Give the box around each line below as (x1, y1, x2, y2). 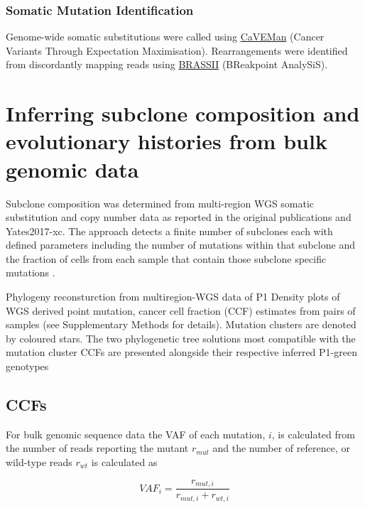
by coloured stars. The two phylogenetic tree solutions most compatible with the (6, 330, 356, 345)
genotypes (6, 359, 49, 374)
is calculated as (91, 455, 158, 470)
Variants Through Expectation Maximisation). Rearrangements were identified (6, 43, 348, 58)
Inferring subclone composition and (6, 99, 360, 128)
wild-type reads (6, 455, 72, 470)
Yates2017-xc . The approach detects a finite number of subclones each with (6, 223, 333, 238)
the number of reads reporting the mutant (6, 441, 189, 455)
